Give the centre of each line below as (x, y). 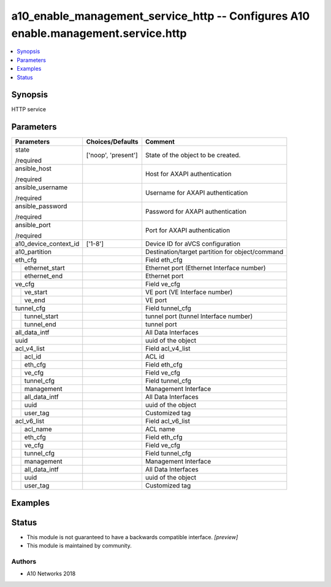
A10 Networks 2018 (51, 573)
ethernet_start (44, 268)
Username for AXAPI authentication (196, 193)
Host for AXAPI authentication (188, 174)
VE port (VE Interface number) (189, 292)
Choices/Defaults (112, 142)
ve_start (36, 292)
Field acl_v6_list (167, 421)
